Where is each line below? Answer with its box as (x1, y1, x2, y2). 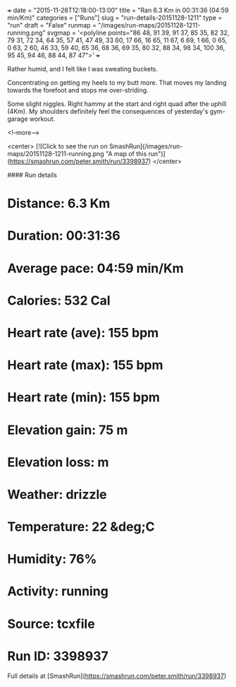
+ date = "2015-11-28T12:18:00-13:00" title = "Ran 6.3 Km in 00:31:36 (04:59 (7, 6, 229, 14)
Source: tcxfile (7, 616, 95, 632)
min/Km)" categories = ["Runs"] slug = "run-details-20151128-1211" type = (7, 13, 223, 22)
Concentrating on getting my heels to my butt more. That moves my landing (7, 78, 227, 87)
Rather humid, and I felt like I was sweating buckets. (7, 65, 159, 73)
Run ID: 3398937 (7, 648, 109, 664)
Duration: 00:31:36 (7, 228, 121, 244)
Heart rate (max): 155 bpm (7, 357, 163, 373)
